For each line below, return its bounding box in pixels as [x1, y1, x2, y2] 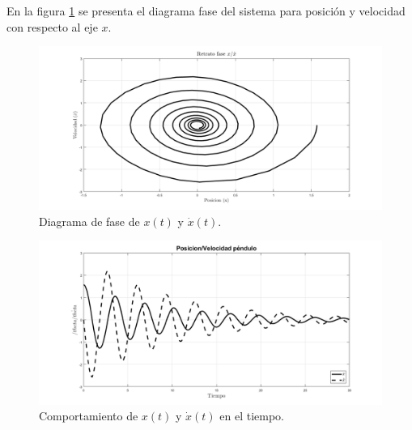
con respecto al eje [6, 18, 98, 35]
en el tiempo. [219, 407, 285, 424]
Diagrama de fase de [39, 212, 140, 229]
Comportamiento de [39, 407, 138, 424]
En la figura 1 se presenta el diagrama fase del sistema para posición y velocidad [6, 2, 406, 19]
